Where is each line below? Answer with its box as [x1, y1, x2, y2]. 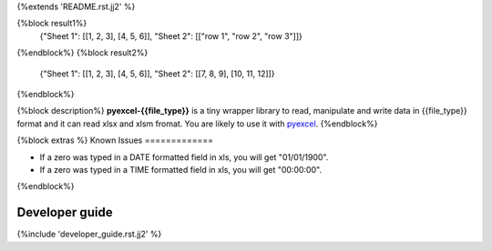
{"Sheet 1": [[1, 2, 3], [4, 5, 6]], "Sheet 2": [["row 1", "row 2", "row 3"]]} [39, 30, 302, 41]
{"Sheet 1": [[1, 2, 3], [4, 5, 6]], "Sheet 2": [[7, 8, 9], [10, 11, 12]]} [39, 68, 275, 79]
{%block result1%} [16, 18, 87, 29]
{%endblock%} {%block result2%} [16, 47, 149, 58]
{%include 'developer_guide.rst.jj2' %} [16, 228, 162, 240]
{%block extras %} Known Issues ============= [16, 135, 214, 146]
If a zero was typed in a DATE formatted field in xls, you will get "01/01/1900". [39, 151, 329, 163]
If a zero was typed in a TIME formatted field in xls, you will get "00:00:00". [39, 164, 323, 175]
